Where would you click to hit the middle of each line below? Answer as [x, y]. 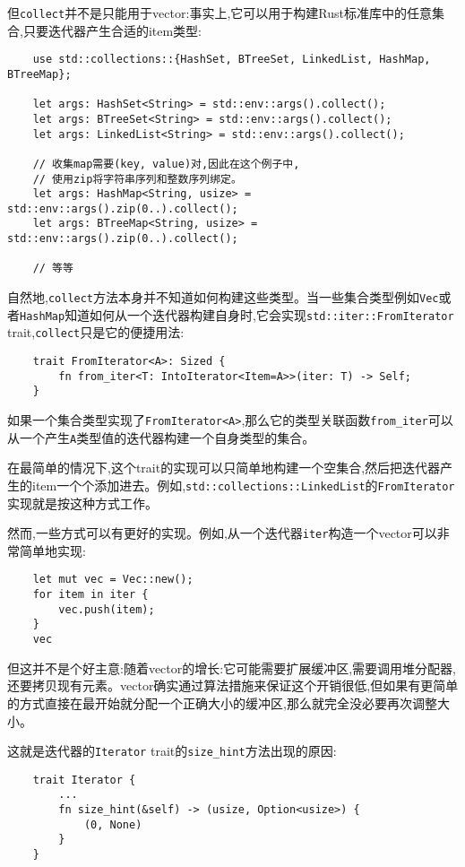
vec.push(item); [107, 609]
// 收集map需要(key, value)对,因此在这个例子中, [166, 164]
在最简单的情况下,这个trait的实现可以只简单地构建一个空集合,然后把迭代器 [224, 468]
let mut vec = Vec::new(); [113, 580]
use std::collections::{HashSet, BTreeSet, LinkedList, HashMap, [232, 60]
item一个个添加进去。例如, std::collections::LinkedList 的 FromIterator [243, 485]
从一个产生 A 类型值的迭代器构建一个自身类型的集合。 [161, 437]
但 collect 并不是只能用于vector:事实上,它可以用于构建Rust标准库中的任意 [220, 13]
